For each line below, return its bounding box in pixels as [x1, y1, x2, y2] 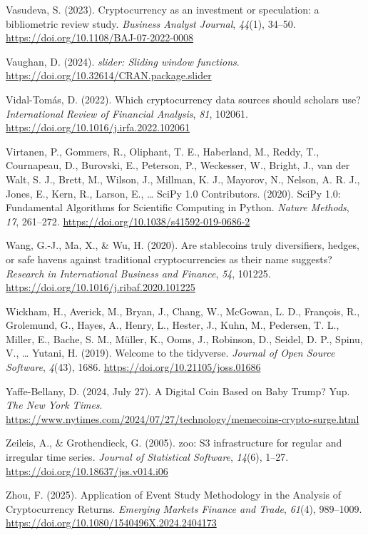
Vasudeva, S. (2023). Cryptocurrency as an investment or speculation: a [6, 2, 320, 16]
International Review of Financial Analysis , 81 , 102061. [6, 106, 248, 121]
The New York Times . [6, 397, 103, 412]
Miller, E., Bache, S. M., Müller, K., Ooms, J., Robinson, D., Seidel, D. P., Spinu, [6, 331, 363, 346]
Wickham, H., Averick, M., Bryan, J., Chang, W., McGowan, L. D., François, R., [6, 303, 360, 318]
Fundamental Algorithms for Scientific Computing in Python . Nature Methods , [6, 200, 349, 215]
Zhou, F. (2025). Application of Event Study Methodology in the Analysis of [6, 487, 342, 502]
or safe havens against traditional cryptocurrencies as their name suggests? [6, 251, 332, 266]
